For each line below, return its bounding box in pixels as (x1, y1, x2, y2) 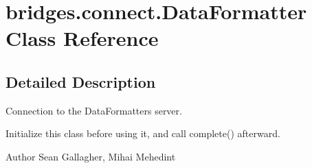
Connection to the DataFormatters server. (5, 103, 182, 117)
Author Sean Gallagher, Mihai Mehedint (5, 149, 176, 163)
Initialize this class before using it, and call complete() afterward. (5, 126, 280, 141)
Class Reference (5, 24, 159, 52)
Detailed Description (5, 71, 156, 92)
